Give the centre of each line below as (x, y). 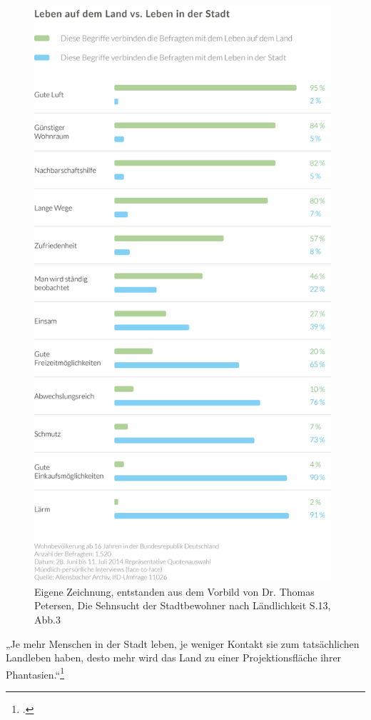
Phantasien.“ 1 (35, 673)
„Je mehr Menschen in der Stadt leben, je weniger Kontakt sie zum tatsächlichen (183, 643)
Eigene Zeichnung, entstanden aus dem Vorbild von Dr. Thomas (174, 591)
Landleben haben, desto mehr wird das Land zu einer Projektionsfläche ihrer (174, 657)
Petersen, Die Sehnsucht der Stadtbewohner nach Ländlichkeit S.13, (183, 605)
